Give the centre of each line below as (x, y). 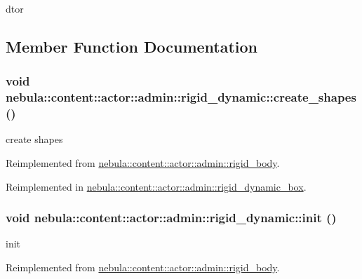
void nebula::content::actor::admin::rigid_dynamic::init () (171, 218)
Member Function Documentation (132, 46)
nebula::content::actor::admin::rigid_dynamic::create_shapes (181, 97)
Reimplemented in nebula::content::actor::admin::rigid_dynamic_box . (156, 186)
